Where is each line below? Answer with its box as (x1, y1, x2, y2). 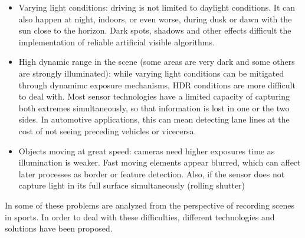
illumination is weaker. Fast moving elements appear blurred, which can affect (18, 156, 301, 168)
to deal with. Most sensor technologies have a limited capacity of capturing (18, 90, 290, 103)
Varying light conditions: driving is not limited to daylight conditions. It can (18, 1, 296, 13)
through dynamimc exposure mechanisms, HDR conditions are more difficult (18, 78, 296, 91)
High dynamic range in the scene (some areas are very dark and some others (18, 55, 295, 68)
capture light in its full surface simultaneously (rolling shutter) (18, 179, 245, 191)
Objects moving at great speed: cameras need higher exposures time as (18, 144, 275, 157)
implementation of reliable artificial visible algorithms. (18, 35, 215, 48)
